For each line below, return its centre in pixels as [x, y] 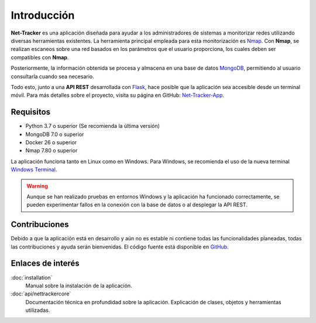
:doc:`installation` [32, 277]
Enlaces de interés [45, 263]
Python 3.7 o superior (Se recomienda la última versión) [93, 126]
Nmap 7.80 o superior [51, 151]
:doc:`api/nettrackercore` [41, 294]
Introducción [43, 15]
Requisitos [31, 112]
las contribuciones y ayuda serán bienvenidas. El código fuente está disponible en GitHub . [120, 247]
